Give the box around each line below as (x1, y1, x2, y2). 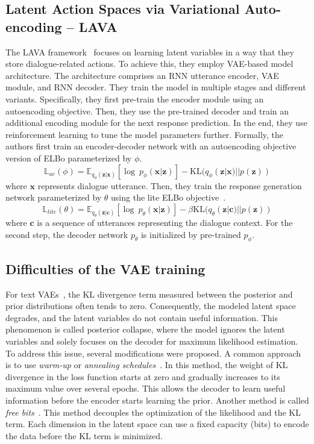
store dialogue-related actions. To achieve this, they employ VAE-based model (5, 57, 294, 70)
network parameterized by (5, 191, 102, 204)
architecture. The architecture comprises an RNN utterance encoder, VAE (5, 69, 279, 81)
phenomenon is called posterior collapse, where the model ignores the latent (5, 323, 285, 336)
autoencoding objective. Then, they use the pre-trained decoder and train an (5, 104, 289, 117)
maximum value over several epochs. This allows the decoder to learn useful (5, 382, 286, 395)
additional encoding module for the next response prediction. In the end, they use (5, 116, 307, 129)
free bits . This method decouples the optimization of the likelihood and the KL (5, 405, 301, 418)
